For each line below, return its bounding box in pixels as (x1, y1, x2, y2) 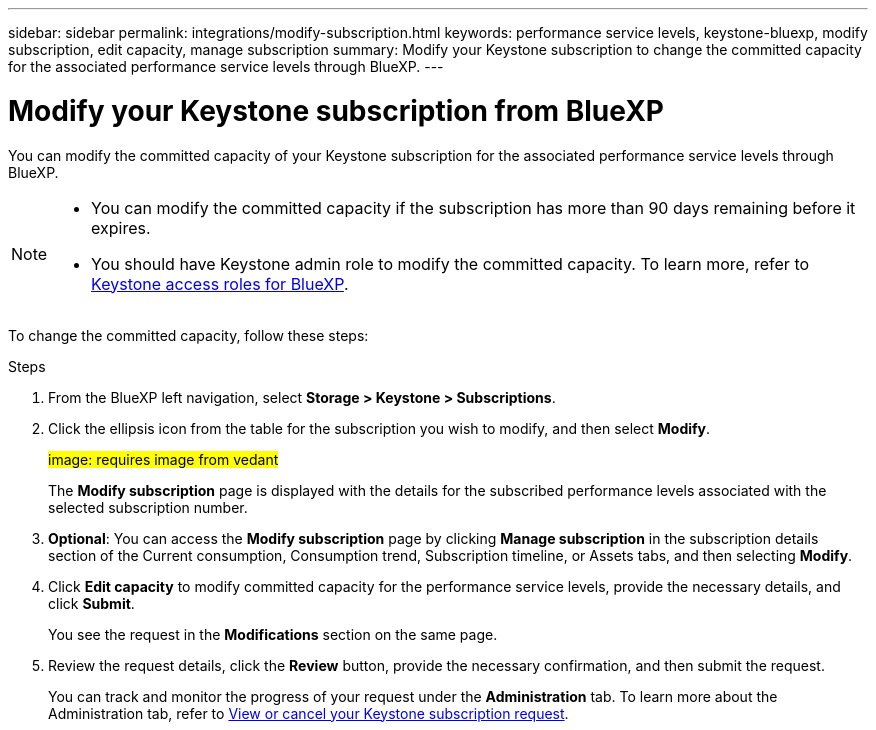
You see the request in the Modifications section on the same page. (48, 625, 498, 643)
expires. (91, 217, 151, 238)
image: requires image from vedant (48, 450, 279, 468)
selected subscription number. (48, 498, 248, 516)
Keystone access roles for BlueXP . (91, 273, 349, 294)
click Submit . (48, 594, 135, 612)
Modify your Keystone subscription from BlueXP (8, 93, 664, 128)
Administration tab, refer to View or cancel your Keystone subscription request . (48, 704, 569, 722)
